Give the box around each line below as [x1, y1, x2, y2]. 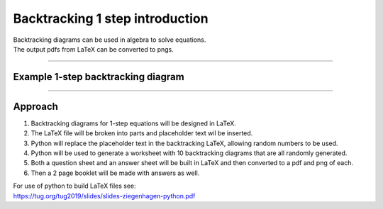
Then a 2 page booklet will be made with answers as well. [30, 169, 200, 177]
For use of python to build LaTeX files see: [13, 181, 136, 191]
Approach [13, 100, 58, 113]
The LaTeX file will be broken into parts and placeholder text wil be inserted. [30, 129, 253, 137]
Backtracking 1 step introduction [13, 11, 209, 26]
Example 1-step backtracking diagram [13, 71, 184, 83]
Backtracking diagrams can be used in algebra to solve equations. [13, 35, 206, 44]
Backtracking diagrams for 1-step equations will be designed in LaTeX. [30, 119, 237, 128]
